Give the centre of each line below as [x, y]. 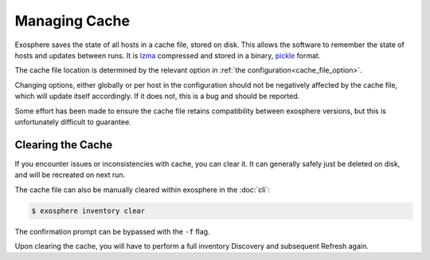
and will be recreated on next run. [70, 175]
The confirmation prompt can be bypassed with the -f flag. [112, 231]
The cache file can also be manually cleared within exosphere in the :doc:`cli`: [143, 189]
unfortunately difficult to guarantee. [73, 122]
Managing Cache [72, 21]
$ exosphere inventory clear [88, 211]
